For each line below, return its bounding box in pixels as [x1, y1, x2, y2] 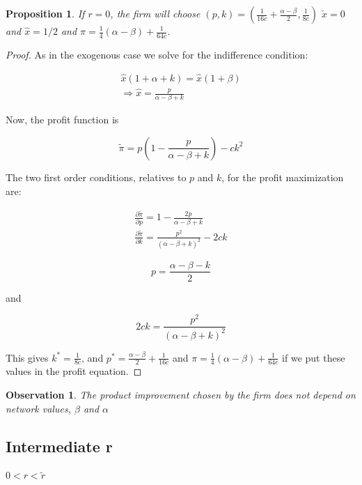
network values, [6, 401, 71, 415]
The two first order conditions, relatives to [6, 169, 187, 184]
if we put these [282, 350, 345, 364]
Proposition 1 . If [6, 6, 85, 20]
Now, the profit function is [6, 112, 119, 127]
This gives [6, 350, 49, 364]
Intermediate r [6, 435, 113, 456]
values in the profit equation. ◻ [6, 364, 142, 378]
